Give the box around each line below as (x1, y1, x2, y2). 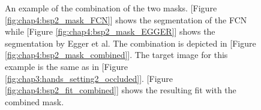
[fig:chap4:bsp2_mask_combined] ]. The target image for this (5, 48, 228, 61)
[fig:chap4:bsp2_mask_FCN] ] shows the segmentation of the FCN (5, 13, 247, 26)
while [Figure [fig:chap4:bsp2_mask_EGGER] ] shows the (5, 25, 215, 38)
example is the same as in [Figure (5, 60, 128, 72)
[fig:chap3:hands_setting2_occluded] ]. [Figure (5, 72, 173, 84)
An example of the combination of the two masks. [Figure (5, 2, 217, 14)
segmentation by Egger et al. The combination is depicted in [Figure (5, 36, 256, 49)
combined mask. (5, 95, 64, 108)
